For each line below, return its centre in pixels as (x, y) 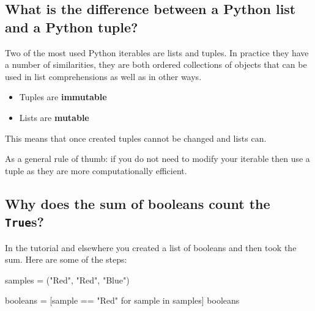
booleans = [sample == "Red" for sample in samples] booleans (122, 300)
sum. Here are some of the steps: (66, 259)
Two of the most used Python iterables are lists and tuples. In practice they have (157, 52)
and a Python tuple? (72, 27)
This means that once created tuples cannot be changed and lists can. (136, 138)
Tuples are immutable (63, 97)
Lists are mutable (54, 117)
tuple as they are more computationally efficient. (96, 170)
